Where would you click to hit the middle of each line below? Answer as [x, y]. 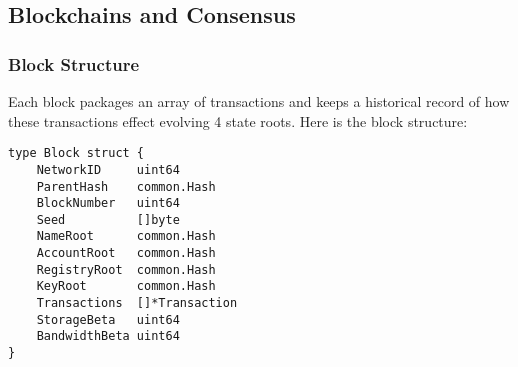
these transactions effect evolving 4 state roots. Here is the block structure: [238, 120]
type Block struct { [76, 153]
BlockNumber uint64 [108, 203]
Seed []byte [108, 219]
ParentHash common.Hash [126, 186]
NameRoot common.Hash [126, 236]
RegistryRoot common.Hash [126, 269]
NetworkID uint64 [108, 169]
